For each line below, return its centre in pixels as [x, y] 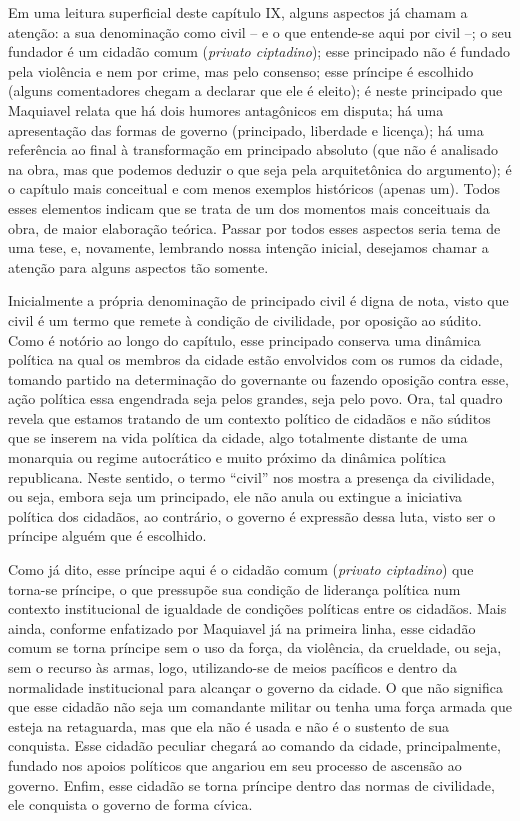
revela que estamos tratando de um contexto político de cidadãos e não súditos [249, 417]
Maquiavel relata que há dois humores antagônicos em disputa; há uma [226, 109]
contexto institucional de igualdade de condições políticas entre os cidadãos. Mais [257, 608]
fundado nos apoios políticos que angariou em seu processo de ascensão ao [235, 764]
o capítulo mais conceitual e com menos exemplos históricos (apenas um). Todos [254, 188]
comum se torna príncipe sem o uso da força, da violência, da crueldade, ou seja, [255, 647]
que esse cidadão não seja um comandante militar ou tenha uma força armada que [260, 706]
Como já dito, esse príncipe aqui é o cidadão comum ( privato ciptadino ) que [241, 569]
